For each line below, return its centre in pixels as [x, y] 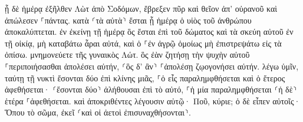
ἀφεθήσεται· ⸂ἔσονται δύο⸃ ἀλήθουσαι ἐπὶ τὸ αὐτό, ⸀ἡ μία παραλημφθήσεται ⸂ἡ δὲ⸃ [151, 89]
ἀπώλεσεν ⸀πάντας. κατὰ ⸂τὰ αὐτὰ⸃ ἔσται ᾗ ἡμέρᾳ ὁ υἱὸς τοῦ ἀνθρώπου [128, 20]
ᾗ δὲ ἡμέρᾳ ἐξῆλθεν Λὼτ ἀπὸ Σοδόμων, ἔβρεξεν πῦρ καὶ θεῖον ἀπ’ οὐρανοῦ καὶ [141, 8]
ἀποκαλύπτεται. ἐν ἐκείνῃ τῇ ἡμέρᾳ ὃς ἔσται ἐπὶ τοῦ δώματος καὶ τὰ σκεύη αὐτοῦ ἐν [149, 32]
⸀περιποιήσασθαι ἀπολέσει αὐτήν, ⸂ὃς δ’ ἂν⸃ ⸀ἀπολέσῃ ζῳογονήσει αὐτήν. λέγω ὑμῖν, [152, 66]
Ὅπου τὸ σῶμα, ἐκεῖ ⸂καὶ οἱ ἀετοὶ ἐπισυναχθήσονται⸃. [98, 112]
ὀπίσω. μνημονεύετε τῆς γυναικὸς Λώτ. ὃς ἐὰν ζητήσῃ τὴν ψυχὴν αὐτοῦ [127, 55]
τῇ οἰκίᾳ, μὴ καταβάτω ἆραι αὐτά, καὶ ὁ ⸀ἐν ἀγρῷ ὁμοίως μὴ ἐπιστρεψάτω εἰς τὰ [143, 43]
